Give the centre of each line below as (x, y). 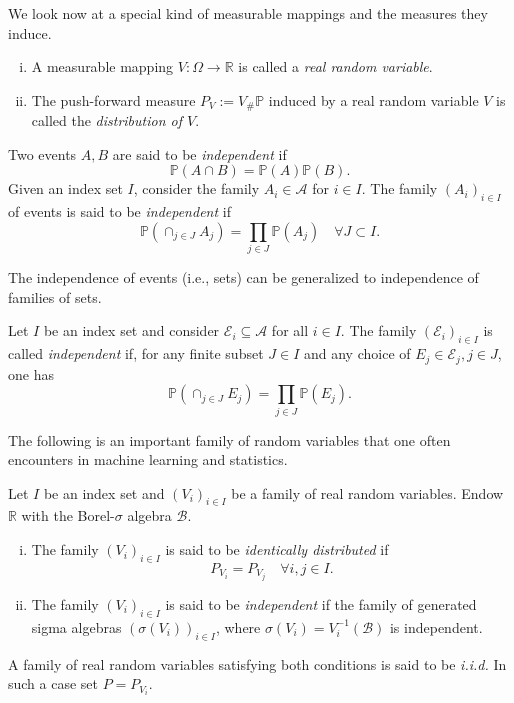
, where (238, 626)
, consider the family (196, 188)
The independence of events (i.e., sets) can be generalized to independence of (243, 277)
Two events (42, 153)
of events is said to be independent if (119, 211)
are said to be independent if (199, 153)
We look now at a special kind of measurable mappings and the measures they (248, 13)
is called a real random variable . (335, 66)
